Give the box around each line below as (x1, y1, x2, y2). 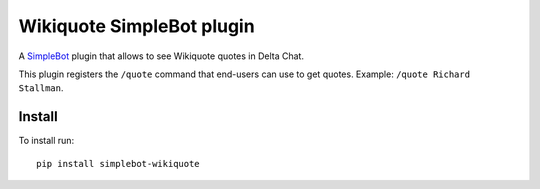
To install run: (18, 135, 75, 147)
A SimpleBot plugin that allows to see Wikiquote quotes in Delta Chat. (18, 50, 305, 62)
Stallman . (18, 82, 64, 94)
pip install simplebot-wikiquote (36, 158, 200, 169)
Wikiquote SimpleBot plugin (18, 15, 255, 37)
